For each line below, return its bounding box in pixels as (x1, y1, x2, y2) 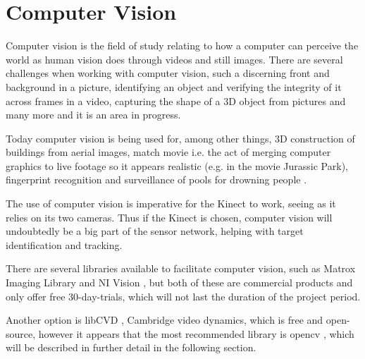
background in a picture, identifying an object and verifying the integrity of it (6, 79, 342, 94)
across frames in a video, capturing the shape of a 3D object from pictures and (6, 93, 346, 108)
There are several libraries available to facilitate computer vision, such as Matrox (6, 261, 356, 276)
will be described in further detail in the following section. (6, 340, 256, 355)
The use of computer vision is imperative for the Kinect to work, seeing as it (6, 196, 336, 211)
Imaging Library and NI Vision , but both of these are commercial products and (6, 275, 353, 290)
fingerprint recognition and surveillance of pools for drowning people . (6, 172, 307, 187)
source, (6, 326, 36, 341)
